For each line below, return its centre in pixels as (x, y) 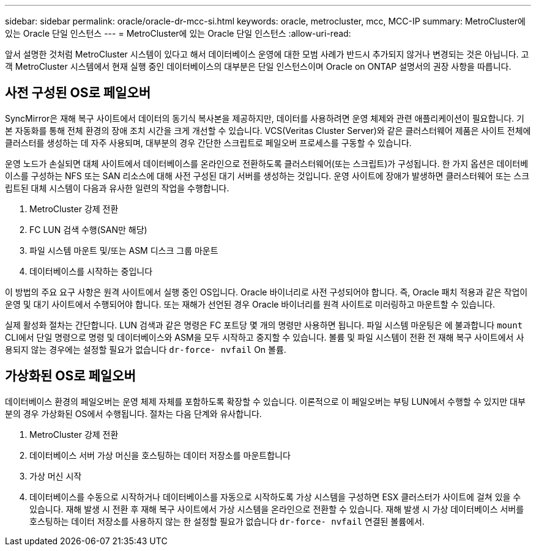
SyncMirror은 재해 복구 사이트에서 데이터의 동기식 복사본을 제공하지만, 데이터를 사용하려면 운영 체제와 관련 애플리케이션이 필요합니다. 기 (265, 118)
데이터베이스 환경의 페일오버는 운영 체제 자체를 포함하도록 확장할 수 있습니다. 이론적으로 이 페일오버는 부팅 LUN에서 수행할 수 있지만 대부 (265, 401)
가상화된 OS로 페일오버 (70, 376)
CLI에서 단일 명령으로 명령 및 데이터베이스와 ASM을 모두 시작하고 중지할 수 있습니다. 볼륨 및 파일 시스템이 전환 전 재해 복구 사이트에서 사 (265, 337)
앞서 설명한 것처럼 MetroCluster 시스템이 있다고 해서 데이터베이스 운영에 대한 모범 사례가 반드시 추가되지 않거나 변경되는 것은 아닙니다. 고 (267, 54)
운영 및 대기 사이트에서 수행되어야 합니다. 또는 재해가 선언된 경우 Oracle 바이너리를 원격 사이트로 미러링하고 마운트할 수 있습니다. (250, 304)
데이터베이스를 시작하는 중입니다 (91, 271)
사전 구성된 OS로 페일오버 (78, 93)
